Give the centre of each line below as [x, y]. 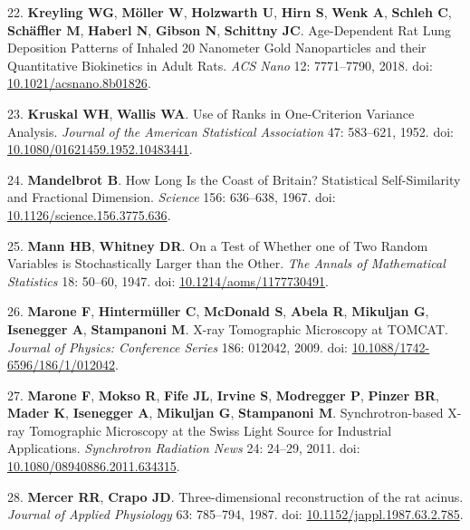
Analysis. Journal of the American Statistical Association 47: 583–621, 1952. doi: [230, 131]
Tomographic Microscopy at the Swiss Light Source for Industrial [211, 430]
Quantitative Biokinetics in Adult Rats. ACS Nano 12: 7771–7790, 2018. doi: [220, 65]
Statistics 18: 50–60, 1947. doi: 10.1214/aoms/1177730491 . [168, 280]
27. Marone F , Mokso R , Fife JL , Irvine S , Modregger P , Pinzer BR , [223, 395]
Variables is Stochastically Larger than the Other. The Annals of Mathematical [226, 263]
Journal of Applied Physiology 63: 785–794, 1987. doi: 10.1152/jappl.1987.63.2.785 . [235, 514]
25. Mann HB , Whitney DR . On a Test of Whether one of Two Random [218, 245]
